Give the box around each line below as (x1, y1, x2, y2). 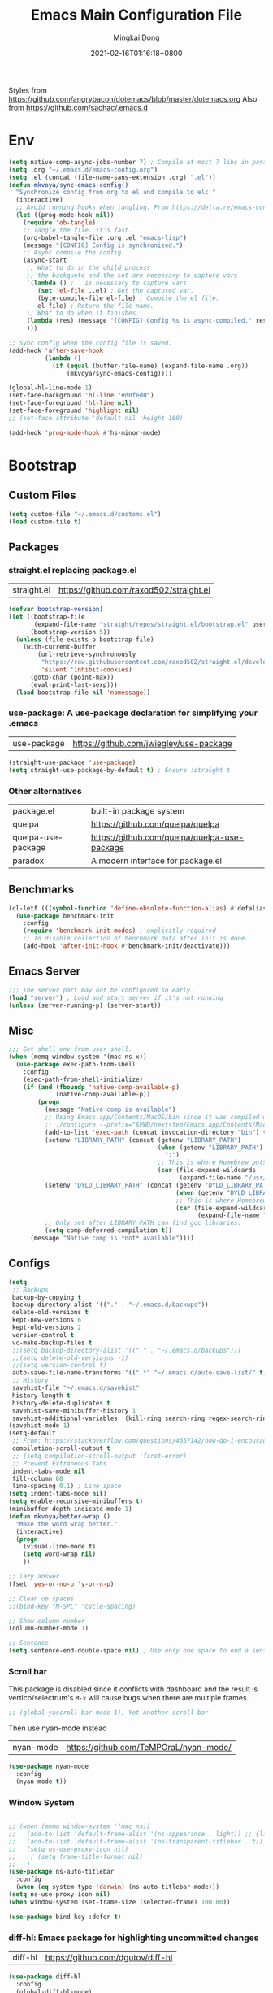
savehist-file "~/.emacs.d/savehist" (11, 1384, 140, 1392)
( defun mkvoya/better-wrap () (8, 1512, 111, 1521)
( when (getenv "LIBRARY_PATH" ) (157, 1144, 264, 1152)
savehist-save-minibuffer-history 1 (11, 1406, 136, 1415)
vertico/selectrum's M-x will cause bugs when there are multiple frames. (8, 1693, 249, 1703)
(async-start (23, 256, 67, 265)
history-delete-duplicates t (11, 1399, 111, 1407)
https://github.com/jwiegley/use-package (72, 737, 233, 749)
